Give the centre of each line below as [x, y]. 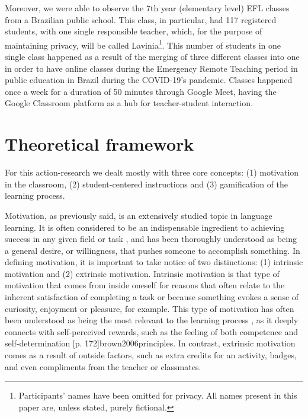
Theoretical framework [100, 144]
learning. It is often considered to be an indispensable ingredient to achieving [145, 227]
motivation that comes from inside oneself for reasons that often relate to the [145, 285]
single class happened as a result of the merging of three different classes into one [152, 57]
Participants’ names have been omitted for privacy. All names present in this [158, 395]
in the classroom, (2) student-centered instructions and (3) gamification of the [147, 184]
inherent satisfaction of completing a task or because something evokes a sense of [152, 297]
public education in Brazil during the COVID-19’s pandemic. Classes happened [149, 80]
